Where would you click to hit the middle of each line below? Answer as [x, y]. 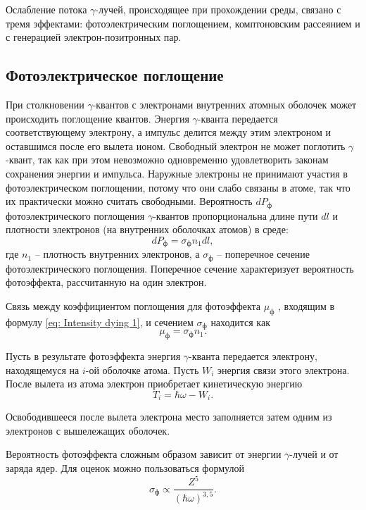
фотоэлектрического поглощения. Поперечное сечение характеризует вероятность [180, 268]
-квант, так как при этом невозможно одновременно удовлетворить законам [167, 160]
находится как [240, 322]
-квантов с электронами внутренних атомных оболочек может [225, 104]
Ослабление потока [46, 9]
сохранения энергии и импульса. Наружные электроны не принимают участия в [177, 173]
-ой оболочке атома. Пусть [142, 369]
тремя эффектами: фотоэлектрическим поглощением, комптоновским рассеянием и [183, 23]
